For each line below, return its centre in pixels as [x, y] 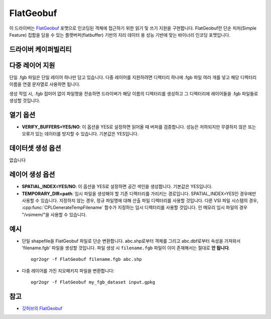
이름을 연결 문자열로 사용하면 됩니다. [45, 84]
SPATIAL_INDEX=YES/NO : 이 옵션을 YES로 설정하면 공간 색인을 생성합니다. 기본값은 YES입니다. [117, 187]
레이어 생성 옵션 [32, 175]
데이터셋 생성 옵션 [35, 148]
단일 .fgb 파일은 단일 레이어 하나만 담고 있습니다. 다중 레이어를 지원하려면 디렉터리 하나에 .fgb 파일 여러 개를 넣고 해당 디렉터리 [133, 77]
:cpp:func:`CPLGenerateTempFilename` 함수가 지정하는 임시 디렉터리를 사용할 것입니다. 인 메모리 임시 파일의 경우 [135, 208]
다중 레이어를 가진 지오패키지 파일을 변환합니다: [68, 270]
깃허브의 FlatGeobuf [42, 308]
